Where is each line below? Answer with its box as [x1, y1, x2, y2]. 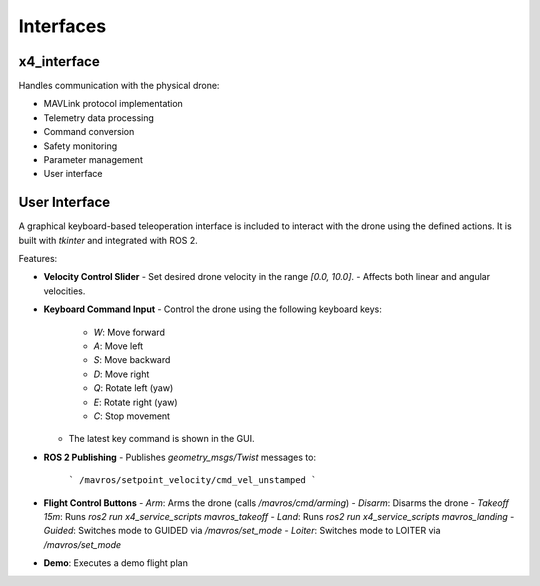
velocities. [43, 285, 86, 297]
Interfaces [18, 15, 107, 37]
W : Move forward [93, 326, 165, 338]
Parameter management [43, 154, 144, 166]
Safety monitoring [43, 140, 118, 152]
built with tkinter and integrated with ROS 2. [18, 234, 199, 246]
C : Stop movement [93, 410, 170, 422]
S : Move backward [93, 354, 171, 366]
